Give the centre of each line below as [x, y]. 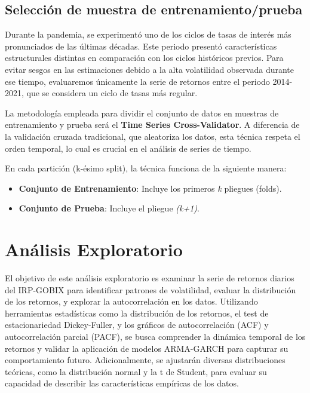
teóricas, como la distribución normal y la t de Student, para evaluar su [136, 371]
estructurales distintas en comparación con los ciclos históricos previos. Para [144, 58]
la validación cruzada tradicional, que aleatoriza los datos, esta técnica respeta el [153, 136]
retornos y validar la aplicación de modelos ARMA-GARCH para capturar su [147, 348]
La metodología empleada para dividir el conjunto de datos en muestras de [142, 113]
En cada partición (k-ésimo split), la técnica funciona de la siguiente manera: [146, 168]
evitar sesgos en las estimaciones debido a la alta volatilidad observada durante [150, 69]
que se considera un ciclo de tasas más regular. [112, 93]
